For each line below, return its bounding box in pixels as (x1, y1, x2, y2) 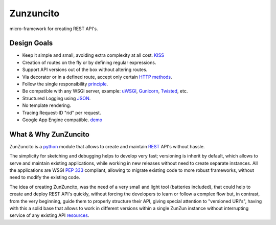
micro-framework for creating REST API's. (9, 26, 98, 32)
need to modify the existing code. (9, 174, 80, 181)
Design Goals (9, 39, 53, 48)
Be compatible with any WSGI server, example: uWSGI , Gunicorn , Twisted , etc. (22, 88, 188, 94)
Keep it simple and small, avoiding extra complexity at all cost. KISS (22, 52, 165, 58)
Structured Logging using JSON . (22, 95, 91, 101)
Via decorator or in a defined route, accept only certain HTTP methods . (22, 74, 172, 80)
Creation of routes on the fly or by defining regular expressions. (22, 59, 156, 65)
